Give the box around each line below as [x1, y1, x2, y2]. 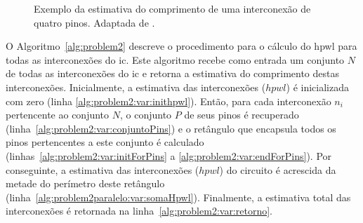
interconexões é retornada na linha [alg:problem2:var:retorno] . [6, 203, 272, 218]
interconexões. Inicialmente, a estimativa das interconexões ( [6, 79, 266, 94]
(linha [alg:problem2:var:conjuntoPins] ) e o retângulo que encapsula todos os [6, 121, 336, 135]
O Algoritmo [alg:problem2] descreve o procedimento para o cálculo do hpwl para [6, 39, 357, 53]
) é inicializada [286, 79, 349, 94]
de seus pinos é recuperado [184, 107, 299, 122]
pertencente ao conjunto [6, 107, 110, 122]
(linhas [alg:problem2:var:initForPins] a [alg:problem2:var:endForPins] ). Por [6, 148, 332, 163]
